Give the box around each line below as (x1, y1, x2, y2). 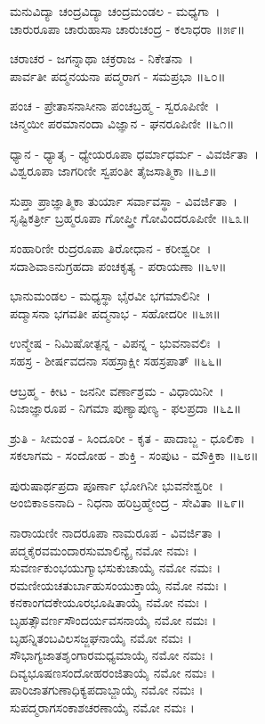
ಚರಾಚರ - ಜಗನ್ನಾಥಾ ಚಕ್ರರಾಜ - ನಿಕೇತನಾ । (10, 49, 194, 68)
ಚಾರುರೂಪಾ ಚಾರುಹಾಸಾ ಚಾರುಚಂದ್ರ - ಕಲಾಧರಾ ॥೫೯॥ (10, 19, 245, 37)
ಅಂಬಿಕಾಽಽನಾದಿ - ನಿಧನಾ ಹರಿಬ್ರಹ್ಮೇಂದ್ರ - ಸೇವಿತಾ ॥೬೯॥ (10, 493, 245, 512)
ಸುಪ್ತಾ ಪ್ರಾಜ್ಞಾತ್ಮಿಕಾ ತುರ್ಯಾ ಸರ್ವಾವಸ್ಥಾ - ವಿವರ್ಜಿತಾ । (10, 191, 238, 210)
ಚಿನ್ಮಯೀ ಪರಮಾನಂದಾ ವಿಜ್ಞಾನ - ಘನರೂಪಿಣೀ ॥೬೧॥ (10, 113, 235, 132)
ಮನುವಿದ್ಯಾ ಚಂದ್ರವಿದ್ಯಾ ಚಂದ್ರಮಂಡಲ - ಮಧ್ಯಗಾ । (10, 2, 221, 20)
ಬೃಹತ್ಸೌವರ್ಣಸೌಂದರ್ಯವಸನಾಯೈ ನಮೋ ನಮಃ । (10, 611, 217, 629)
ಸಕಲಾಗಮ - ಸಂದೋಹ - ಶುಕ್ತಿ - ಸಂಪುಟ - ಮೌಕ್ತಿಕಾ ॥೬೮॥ (10, 446, 259, 465)
